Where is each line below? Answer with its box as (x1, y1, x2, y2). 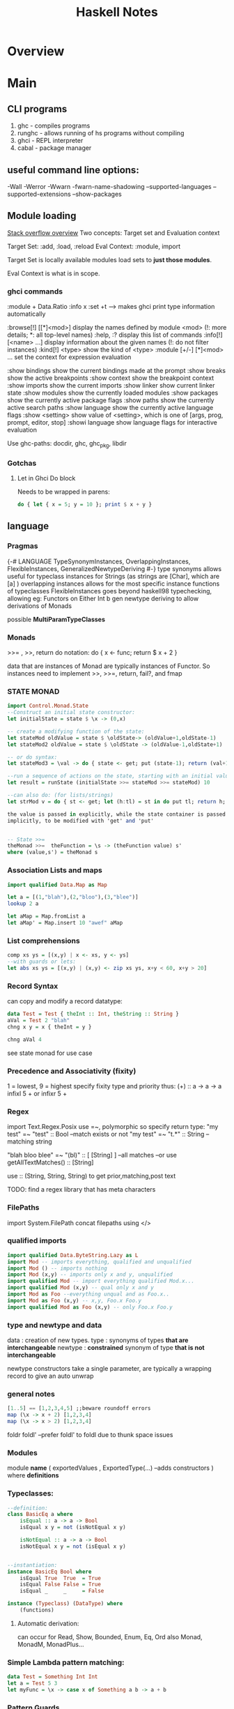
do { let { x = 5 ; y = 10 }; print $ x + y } (17, 501, 152, 508)
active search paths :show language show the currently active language (7, 404, 214, 412)
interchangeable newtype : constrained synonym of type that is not (7, 1343, 205, 1351)
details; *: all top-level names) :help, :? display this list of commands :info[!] (7, 331, 223, 339)
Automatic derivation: (17, 1619, 79, 1627)
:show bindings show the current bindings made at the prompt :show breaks (7, 367, 226, 375)
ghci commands (7, 287, 63, 296)
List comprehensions (7, 936, 80, 945)
